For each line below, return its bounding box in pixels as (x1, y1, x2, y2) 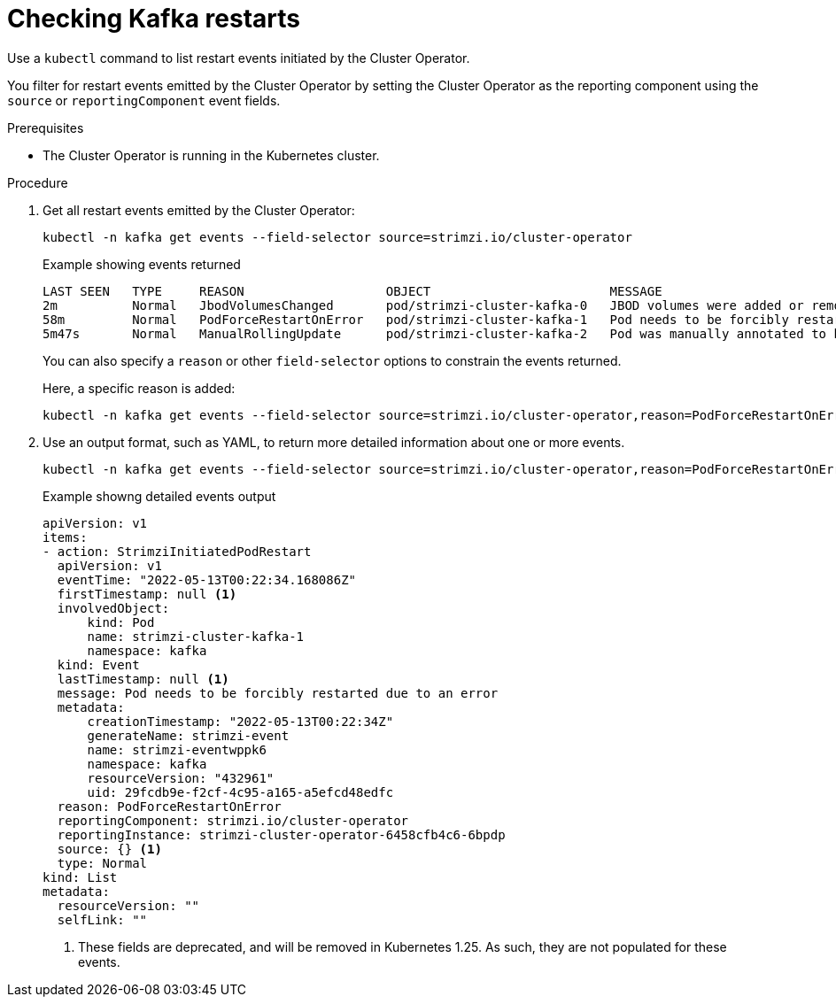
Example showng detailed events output (43, 488, 276, 504)
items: (43, 529, 88, 544)
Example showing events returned (43, 256, 241, 272)
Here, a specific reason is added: (43, 380, 236, 396)
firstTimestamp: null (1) (57, 586, 237, 601)
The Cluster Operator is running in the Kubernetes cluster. (43, 147, 380, 163)
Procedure (7, 174, 68, 190)
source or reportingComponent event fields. (7, 92, 281, 108)
